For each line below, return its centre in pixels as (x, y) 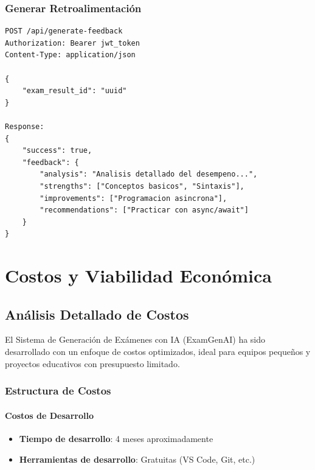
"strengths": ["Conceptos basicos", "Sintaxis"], (142, 186)
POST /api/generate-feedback (64, 31)
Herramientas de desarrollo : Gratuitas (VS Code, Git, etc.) (137, 459)
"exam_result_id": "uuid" (74, 91)
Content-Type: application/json (70, 55)
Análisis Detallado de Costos (97, 314)
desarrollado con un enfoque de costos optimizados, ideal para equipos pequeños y (158, 352)
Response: (25, 126)
